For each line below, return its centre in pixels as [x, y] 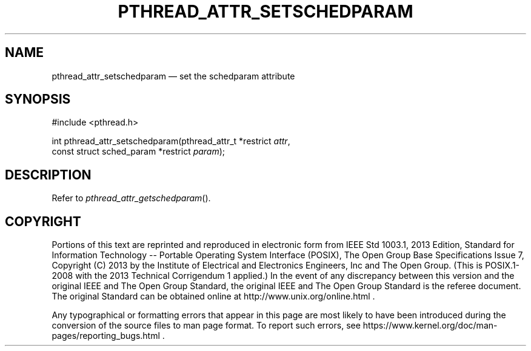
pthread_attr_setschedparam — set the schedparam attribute [173, 76]
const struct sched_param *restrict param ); [139, 152]
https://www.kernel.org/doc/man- [430, 326]
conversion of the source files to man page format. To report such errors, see [206, 326]
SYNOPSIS [38, 99]
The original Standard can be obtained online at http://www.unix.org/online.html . [213, 296]
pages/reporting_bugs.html [106, 336]
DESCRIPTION [48, 175]
